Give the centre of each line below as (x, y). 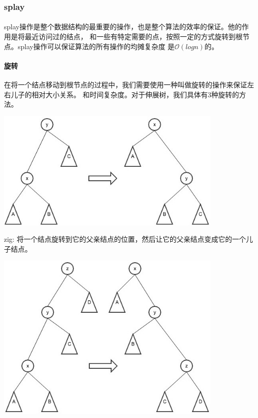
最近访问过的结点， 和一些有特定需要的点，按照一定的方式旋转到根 (133, 36)
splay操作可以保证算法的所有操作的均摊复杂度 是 (96, 46)
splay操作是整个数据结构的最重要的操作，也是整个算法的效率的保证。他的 (123, 27)
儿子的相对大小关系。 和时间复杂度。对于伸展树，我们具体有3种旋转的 (125, 94)
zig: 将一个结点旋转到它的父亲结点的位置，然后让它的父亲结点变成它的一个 (125, 239)
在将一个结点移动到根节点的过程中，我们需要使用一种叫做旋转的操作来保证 (126, 85)
